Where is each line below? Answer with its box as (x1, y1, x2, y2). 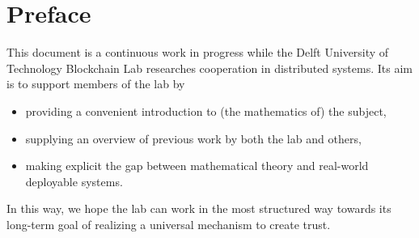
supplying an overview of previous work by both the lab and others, (25, 130, 362, 147)
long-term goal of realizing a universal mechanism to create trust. (6, 215, 331, 232)
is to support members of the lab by (6, 75, 185, 92)
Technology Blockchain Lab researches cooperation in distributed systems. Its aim (6, 59, 413, 76)
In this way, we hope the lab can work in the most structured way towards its (6, 200, 391, 217)
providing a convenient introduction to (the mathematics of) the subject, (25, 102, 387, 119)
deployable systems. (25, 172, 123, 189)
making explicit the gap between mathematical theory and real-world (25, 157, 369, 174)
